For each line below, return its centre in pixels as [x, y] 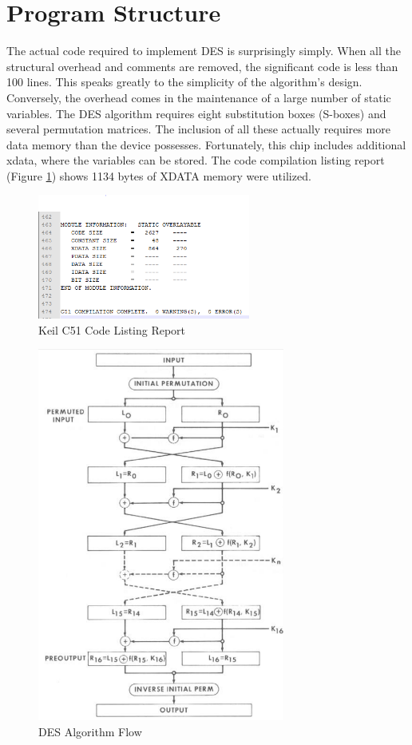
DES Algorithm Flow [90, 732]
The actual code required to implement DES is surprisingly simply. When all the [204, 51]
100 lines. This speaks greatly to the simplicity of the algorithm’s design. [184, 82]
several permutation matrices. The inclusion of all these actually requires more [198, 129]
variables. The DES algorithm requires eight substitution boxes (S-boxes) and [196, 113]
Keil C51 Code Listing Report [112, 329]
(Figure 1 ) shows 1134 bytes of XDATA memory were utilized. [159, 175]
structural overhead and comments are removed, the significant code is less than [202, 66]
